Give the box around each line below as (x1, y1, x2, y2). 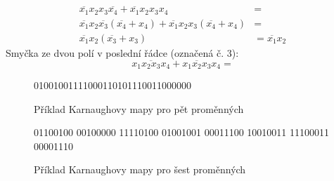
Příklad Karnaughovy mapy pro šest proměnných (34, 162, 246, 177)
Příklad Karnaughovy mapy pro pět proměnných (34, 101, 244, 116)
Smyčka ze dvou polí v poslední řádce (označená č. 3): (6, 45, 239, 60)
